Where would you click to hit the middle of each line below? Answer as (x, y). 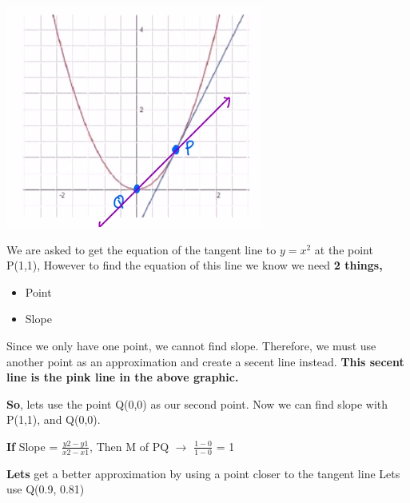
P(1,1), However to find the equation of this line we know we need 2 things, (195, 265)
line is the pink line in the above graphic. (123, 377)
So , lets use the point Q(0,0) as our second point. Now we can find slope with (197, 403)
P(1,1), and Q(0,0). (54, 419)
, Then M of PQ (129, 446)
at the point (344, 249)
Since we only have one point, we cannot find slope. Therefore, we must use (191, 345)
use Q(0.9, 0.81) (46, 489)
